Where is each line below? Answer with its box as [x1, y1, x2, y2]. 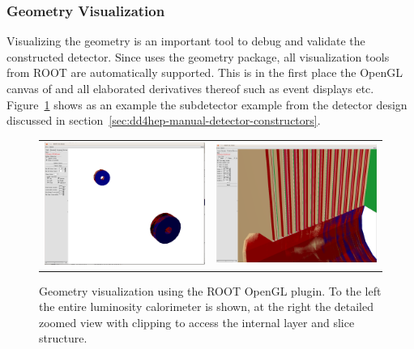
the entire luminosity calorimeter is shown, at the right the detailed [39, 298, 373, 315]
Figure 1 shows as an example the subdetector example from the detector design [6, 96, 408, 113]
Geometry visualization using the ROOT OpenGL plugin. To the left [39, 282, 382, 299]
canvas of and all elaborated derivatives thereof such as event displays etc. [6, 80, 374, 96]
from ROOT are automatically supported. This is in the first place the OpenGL [6, 64, 403, 81]
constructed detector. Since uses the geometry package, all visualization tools [6, 48, 390, 65]
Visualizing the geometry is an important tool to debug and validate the [6, 32, 365, 49]
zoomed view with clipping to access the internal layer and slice [39, 313, 355, 330]
